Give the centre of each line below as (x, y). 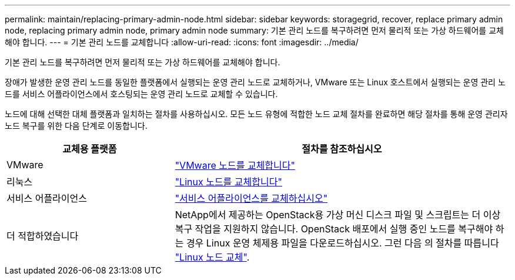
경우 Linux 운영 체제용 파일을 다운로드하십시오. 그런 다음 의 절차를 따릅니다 (342, 243)
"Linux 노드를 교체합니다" (228, 182)
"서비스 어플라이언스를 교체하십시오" (251, 198)
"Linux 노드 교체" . (212, 257)
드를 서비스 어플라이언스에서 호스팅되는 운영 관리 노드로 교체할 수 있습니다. (141, 94)
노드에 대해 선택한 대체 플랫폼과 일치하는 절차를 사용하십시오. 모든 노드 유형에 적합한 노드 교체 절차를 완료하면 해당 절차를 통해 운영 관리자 (256, 114)
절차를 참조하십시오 (342, 149)
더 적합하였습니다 (43, 236)
